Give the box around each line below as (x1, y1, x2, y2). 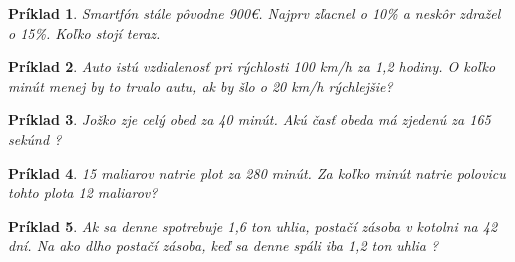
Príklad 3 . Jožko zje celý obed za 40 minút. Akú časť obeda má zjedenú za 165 (8, 109, 491, 130)
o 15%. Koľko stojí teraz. (8, 22, 161, 43)
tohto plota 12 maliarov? (8, 182, 158, 203)
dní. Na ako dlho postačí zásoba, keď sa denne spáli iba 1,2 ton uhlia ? (8, 235, 439, 256)
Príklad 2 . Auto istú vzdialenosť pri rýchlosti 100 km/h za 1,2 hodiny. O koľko (8, 56, 496, 77)
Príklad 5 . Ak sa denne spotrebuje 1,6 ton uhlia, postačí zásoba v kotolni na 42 (8, 215, 498, 236)
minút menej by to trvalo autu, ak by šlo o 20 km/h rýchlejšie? (8, 75, 393, 96)
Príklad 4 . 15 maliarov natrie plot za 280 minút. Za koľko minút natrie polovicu (8, 162, 506, 183)
